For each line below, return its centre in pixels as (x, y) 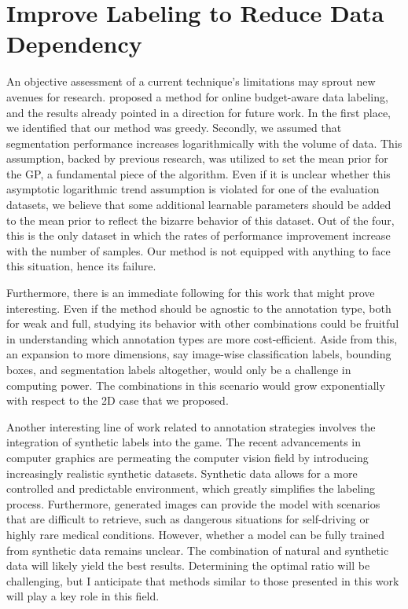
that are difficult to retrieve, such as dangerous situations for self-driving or (188, 519)
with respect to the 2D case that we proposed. (118, 400)
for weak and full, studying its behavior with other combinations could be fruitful (203, 323)
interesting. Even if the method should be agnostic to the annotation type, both (199, 308)
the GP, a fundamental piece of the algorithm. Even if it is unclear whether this (198, 173)
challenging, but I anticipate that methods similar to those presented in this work (203, 580)
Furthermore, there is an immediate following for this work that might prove (191, 293)
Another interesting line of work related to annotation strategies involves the (191, 426)
